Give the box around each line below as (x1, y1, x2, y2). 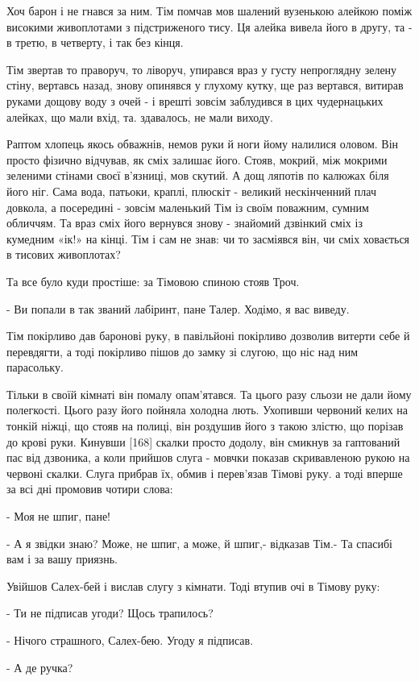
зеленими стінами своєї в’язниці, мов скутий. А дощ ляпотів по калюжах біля (6, 167, 389, 184)
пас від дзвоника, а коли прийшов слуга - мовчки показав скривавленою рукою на (6, 449, 410, 466)
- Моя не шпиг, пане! (6, 508, 110, 525)
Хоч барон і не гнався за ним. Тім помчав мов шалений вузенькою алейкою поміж (6, 2, 413, 19)
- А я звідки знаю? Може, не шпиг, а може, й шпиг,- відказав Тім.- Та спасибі (6, 534, 392, 551)
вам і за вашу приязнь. (6, 550, 118, 567)
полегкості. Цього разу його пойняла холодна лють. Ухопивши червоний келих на (6, 401, 409, 418)
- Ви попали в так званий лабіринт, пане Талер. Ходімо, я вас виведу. (6, 300, 350, 317)
